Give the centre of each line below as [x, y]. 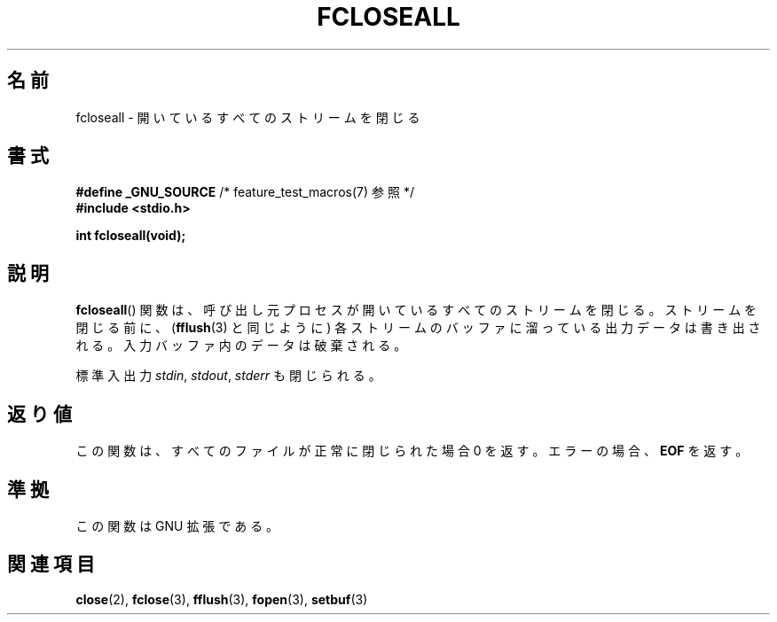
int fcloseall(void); [131, 236]
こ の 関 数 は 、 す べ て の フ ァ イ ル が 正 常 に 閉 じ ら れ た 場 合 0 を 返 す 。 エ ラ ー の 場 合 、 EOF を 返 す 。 [412, 451]
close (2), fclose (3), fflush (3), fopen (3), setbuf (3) [222, 599]
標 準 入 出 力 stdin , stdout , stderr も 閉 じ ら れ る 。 [228, 376]
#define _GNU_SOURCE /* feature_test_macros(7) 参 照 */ [245, 192]
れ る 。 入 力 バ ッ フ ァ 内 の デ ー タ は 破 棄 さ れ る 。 [241, 346]
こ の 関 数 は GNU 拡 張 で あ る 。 [177, 525]
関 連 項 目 [51, 564]
